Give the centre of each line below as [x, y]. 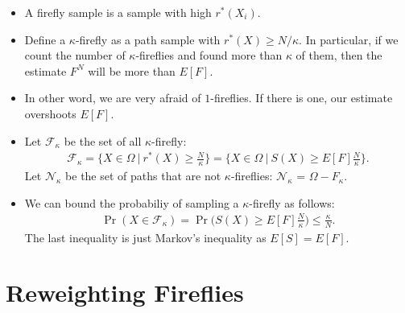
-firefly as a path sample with [148, 39]
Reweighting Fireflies [125, 292]
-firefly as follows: [292, 202]
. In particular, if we [349, 39]
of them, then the [339, 55]
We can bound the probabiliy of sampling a [132, 202]
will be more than [132, 70]
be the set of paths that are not [143, 176]
